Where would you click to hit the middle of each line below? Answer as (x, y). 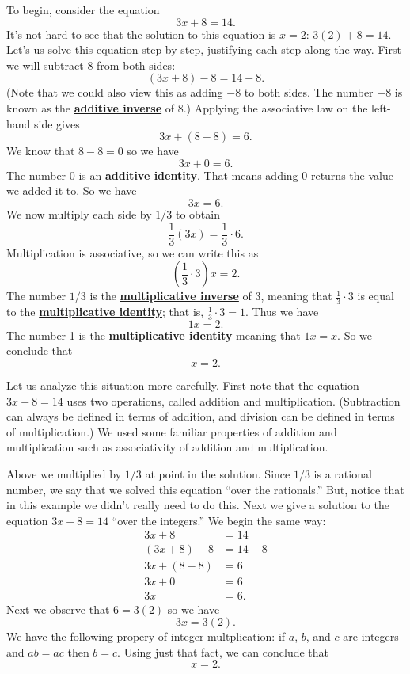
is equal (376, 296)
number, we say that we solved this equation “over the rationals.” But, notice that (205, 489)
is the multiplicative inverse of (171, 296)
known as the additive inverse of (91, 107)
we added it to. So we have (72, 190)
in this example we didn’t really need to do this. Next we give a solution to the (198, 505)
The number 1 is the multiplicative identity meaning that (154, 335)
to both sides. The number (309, 92)
